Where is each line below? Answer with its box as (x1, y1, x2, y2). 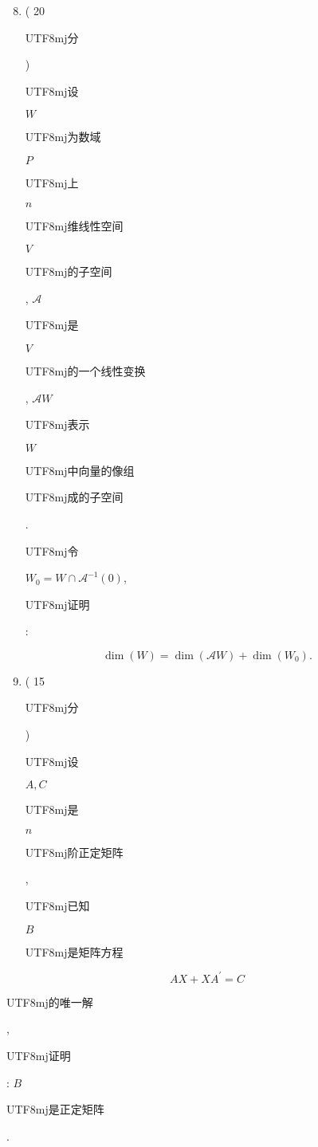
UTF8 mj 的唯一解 (6, 993, 93, 1010)
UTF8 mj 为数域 (25, 128, 101, 145)
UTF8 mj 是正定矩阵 (6, 1101, 104, 1118)
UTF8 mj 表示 (25, 416, 90, 433)
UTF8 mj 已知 (25, 898, 90, 914)
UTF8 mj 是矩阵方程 (25, 943, 124, 960)
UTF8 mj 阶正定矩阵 (25, 843, 124, 860)
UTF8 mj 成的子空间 (25, 489, 124, 505)
